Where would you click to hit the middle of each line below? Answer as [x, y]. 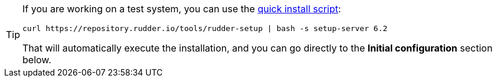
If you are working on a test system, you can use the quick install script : [182, 9]
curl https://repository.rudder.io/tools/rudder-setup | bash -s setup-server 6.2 [205, 28]
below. [37, 60]
